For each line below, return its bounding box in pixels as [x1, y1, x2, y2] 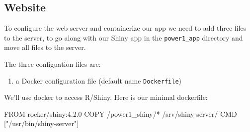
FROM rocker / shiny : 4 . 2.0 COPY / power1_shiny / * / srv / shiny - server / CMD [4, 108, 237, 119]
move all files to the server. [4, 42, 86, 52]
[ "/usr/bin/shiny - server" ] [4, 118, 79, 129]
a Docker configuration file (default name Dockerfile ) [15, 75, 182, 86]
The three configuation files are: [4, 59, 101, 69]
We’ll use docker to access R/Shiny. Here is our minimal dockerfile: [4, 92, 208, 102]
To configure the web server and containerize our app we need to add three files [4, 23, 247, 33]
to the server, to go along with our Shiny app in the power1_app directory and [4, 32, 243, 43]
